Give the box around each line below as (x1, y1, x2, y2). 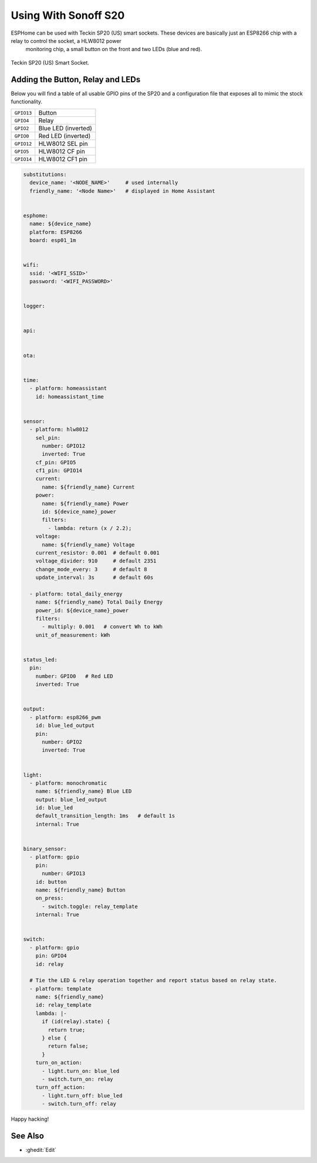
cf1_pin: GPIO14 (35, 467, 82, 474)
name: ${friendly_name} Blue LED (35, 788, 132, 795)
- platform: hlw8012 (29, 426, 89, 433)
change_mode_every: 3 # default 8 (35, 566, 147, 572)
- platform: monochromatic (29, 779, 107, 786)
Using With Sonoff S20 (11, 9, 125, 22)
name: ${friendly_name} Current (42, 484, 135, 490)
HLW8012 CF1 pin (38, 155, 87, 163)
